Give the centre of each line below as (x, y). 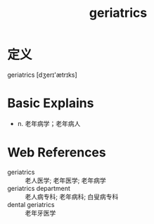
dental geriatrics (31, 204)
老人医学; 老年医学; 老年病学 (66, 180)
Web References (57, 153)
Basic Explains (51, 103)
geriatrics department (39, 188)
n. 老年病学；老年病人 (49, 123)
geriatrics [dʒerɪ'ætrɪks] (42, 75)
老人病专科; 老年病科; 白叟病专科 (72, 197)
